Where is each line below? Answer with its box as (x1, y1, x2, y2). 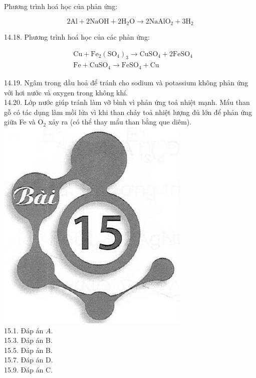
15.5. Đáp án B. (4, 344, 53, 355)
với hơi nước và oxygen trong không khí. (4, 87, 128, 97)
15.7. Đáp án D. (4, 354, 53, 365)
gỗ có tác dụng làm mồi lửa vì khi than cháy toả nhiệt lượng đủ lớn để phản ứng (4, 106, 252, 117)
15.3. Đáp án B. (4, 335, 53, 345)
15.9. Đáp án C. (4, 364, 53, 374)
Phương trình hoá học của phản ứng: (4, 1, 118, 11)
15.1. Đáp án (4, 325, 44, 335)
